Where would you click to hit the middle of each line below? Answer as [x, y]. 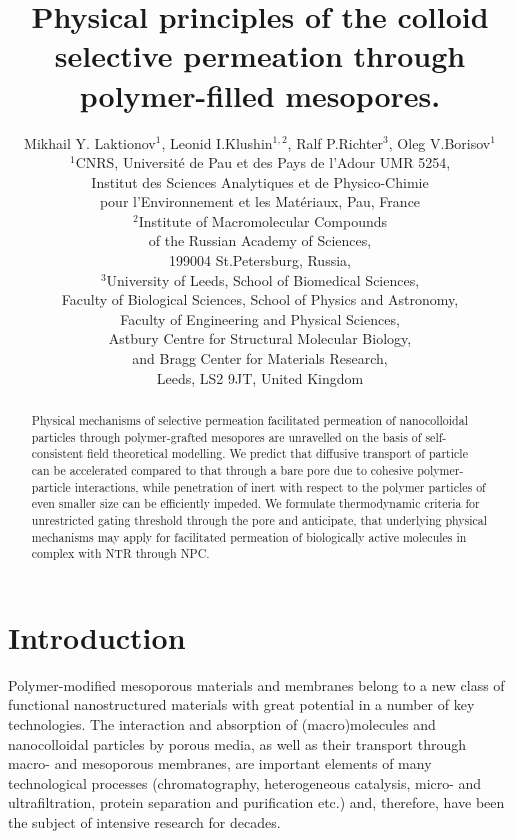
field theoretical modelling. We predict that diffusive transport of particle [277, 453]
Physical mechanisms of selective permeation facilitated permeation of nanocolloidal [249, 420]
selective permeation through [260, 55]
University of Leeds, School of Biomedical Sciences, [263, 279]
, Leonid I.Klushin [217, 142]
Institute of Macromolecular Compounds [263, 220]
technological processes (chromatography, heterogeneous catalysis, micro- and [245, 782]
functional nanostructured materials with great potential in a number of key [241, 704]
